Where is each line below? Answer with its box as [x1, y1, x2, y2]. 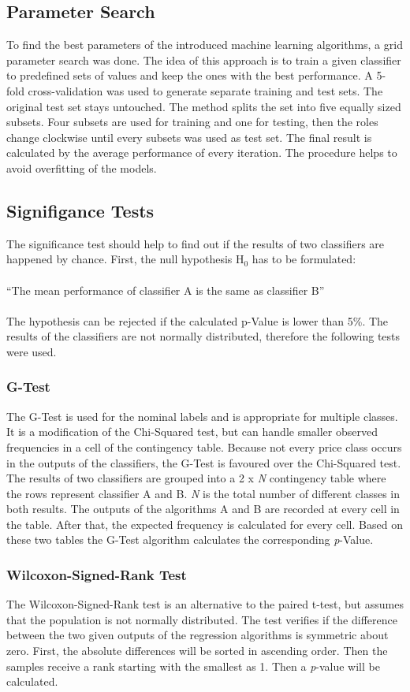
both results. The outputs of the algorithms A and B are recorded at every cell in [6, 500, 400, 517]
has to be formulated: [252, 251, 356, 267]
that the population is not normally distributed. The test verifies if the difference [6, 611, 397, 627]
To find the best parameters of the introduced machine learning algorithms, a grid [6, 36, 403, 53]
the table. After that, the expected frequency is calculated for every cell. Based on [6, 515, 403, 532]
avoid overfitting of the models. [6, 159, 157, 176]
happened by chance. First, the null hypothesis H [6, 251, 244, 267]
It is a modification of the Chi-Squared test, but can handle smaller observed [6, 423, 378, 440]
